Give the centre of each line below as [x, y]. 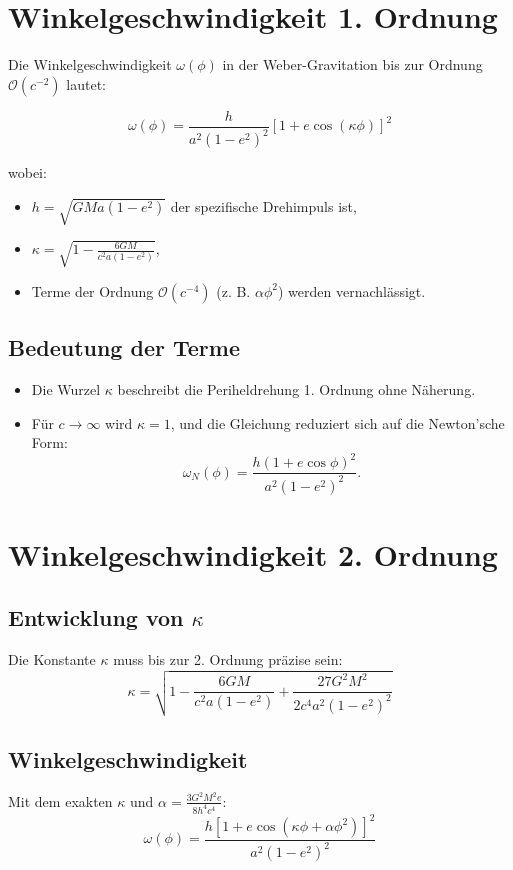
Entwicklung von [96, 617]
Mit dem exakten [60, 800]
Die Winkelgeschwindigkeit [90, 64]
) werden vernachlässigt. [351, 290]
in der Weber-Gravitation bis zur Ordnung [352, 64]
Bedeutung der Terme [124, 347]
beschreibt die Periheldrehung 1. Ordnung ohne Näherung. [296, 388]
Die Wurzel [66, 388]
